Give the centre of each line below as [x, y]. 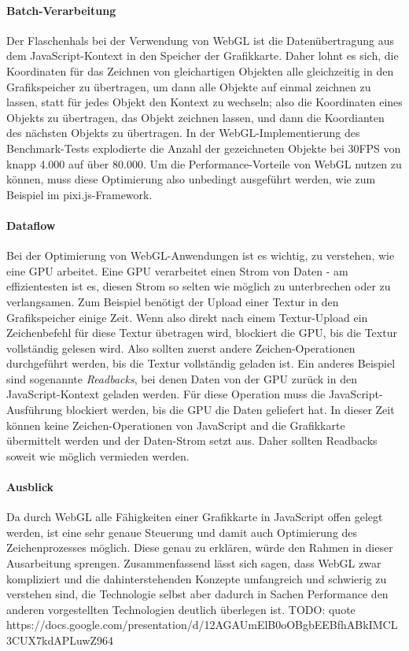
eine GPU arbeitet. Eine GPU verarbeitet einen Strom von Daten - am [177, 270]
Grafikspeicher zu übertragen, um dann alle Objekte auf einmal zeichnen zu [189, 86]
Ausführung [35, 410]
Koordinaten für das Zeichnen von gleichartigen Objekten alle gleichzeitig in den [200, 70]
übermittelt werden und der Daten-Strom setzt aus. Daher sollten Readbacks [192, 440]
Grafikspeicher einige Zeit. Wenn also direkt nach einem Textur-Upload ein [187, 317]
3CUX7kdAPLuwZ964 [60, 640]
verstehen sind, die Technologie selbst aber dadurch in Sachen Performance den [197, 594]
